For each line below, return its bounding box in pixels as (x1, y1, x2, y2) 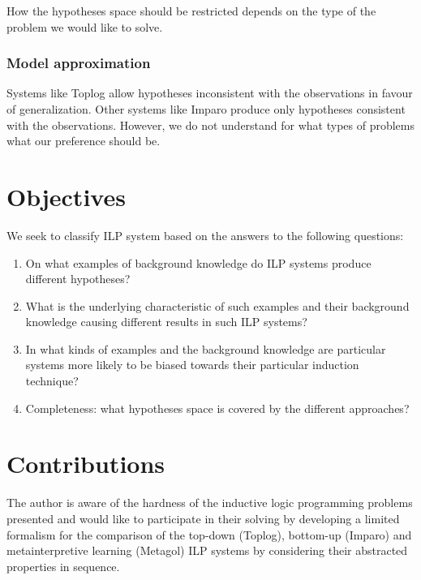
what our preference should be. (6, 132, 161, 149)
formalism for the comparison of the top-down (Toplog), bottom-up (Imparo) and (6, 526, 412, 543)
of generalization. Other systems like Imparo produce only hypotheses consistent (6, 101, 406, 117)
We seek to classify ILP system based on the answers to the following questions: (6, 226, 404, 243)
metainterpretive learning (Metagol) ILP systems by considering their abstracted (6, 542, 408, 559)
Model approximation (6, 53, 151, 73)
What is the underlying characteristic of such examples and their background (25, 297, 410, 314)
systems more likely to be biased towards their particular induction (25, 356, 359, 373)
